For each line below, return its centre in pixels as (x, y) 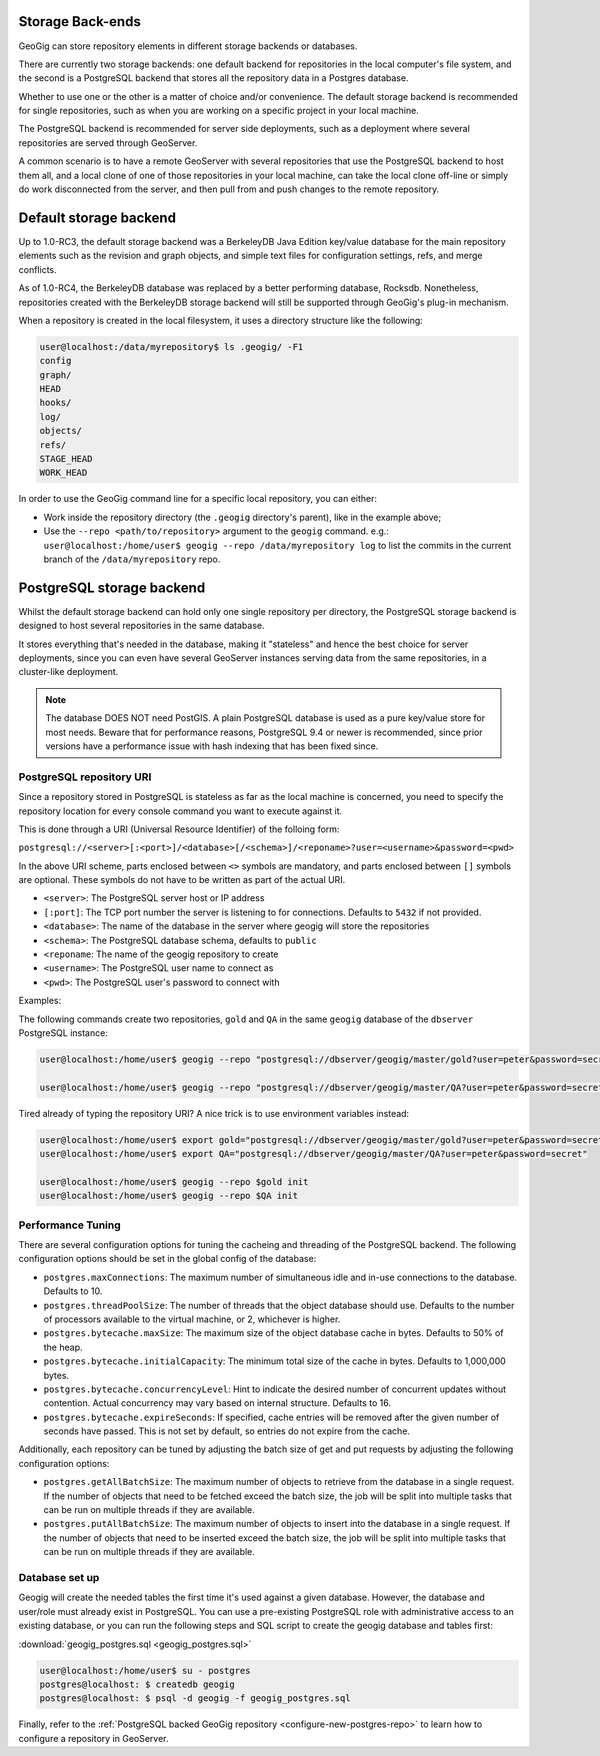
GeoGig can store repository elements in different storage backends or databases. (188, 46)
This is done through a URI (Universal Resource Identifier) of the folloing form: (179, 829)
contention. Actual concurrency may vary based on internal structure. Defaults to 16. (217, 1403)
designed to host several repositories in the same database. (141, 626)
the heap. (63, 1347)
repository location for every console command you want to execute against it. (180, 811)
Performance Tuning (70, 1225)
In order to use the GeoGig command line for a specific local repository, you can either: (198, 499)
